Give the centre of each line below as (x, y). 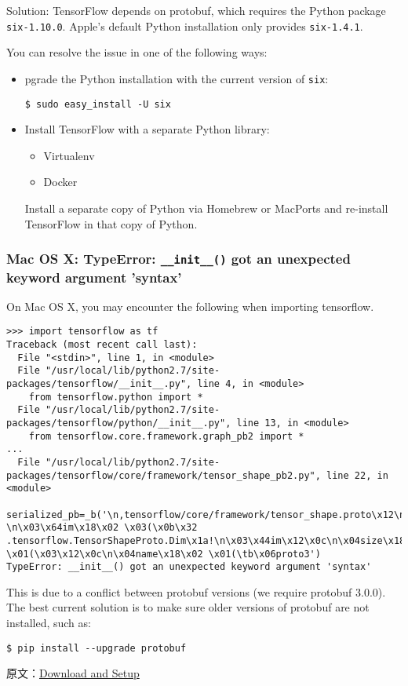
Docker (60, 182)
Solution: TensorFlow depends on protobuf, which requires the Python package (196, 10)
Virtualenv (69, 155)
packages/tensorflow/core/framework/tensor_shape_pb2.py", (164, 475)
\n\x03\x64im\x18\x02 (63, 528)
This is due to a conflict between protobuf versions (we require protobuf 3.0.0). (196, 591)
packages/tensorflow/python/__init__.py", (119, 423)
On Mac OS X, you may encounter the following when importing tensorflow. (190, 306)
